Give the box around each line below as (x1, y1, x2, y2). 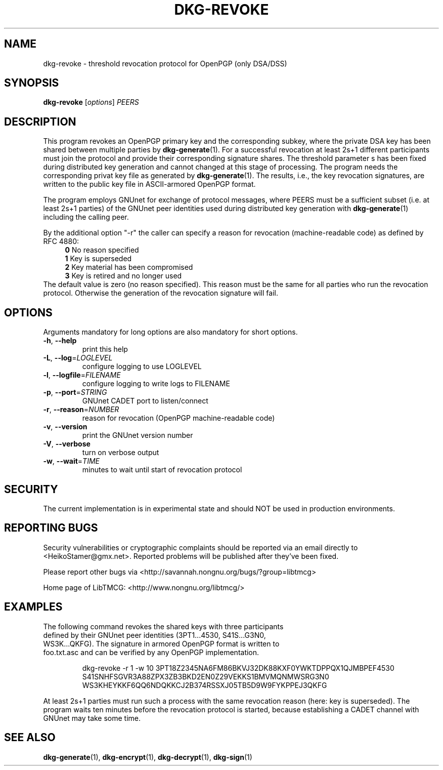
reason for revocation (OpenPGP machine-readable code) (82, 414, 275, 423)
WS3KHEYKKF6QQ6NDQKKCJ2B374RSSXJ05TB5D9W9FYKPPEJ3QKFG (82, 680, 327, 690)
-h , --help (43, 336, 77, 345)
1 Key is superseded (65, 254, 132, 263)
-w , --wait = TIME (43, 457, 100, 466)
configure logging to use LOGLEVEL (82, 362, 202, 371)
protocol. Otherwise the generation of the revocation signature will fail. (43, 289, 278, 298)
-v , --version (43, 422, 87, 431)
